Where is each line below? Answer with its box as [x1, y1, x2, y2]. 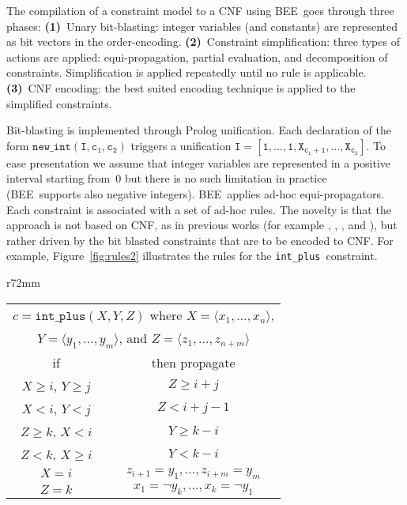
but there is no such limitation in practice [124, 170, 327, 187]
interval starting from [6, 170, 111, 187]
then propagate [151, 352, 236, 371]
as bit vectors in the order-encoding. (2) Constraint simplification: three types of [6, 33, 400, 50]
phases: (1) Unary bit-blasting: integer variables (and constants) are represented [6, 17, 398, 34]
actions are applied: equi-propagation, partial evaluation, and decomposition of [6, 48, 388, 65]
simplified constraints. [6, 95, 112, 111]
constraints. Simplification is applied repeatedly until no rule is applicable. [6, 64, 367, 81]
